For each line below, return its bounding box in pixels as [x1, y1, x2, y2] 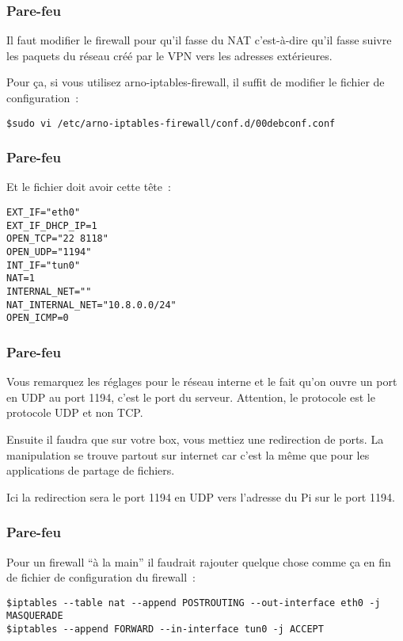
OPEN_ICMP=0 [6, 312, 69, 324]
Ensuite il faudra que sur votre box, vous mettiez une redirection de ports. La [6, 430, 384, 447]
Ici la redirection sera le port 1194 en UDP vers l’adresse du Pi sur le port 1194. [6, 488, 395, 505]
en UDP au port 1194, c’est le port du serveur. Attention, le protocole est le [6, 388, 375, 405]
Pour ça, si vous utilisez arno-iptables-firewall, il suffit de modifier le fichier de [6, 74, 385, 90]
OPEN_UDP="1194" [6, 246, 92, 258]
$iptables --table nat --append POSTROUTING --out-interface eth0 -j [6, 597, 381, 609]
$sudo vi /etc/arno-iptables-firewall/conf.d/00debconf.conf [6, 117, 336, 129]
